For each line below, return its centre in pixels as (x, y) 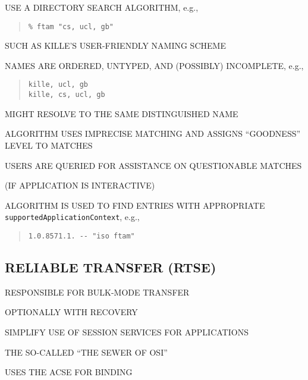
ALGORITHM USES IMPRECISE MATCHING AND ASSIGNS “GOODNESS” (153, 134)
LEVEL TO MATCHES (49, 145)
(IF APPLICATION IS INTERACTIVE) (80, 185)
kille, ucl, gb (58, 85)
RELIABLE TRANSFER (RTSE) (111, 267)
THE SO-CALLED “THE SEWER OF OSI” (86, 352)
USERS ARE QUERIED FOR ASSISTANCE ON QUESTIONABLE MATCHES (153, 165)
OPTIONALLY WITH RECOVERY (71, 312)
